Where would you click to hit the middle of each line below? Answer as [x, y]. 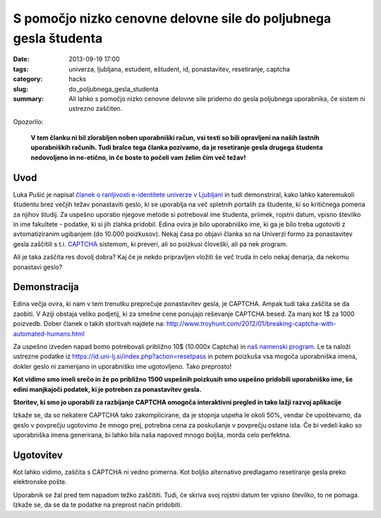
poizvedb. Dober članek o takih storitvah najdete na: [89, 324]
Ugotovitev [38, 455]
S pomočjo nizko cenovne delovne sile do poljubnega [172, 18]
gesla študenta [58, 38]
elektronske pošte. [40, 482]
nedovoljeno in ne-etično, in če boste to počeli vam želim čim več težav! [138, 157]
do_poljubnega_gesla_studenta [114, 89]
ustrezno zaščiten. [96, 109]
